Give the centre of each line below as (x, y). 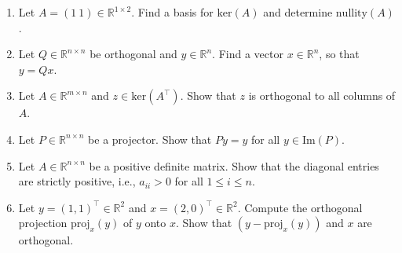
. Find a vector (248, 54)
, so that (339, 54)
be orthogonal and (133, 54)
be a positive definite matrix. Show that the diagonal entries (234, 165)
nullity (351, 13)
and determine (298, 12)
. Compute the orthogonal (300, 207)
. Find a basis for (172, 12)
